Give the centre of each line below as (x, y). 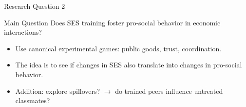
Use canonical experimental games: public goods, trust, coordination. (118, 48)
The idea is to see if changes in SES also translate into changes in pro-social (129, 65)
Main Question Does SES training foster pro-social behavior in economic (112, 22)
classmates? (33, 100)
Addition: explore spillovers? (58, 91)
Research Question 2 (35, 6)
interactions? (23, 32)
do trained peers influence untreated (169, 91)
